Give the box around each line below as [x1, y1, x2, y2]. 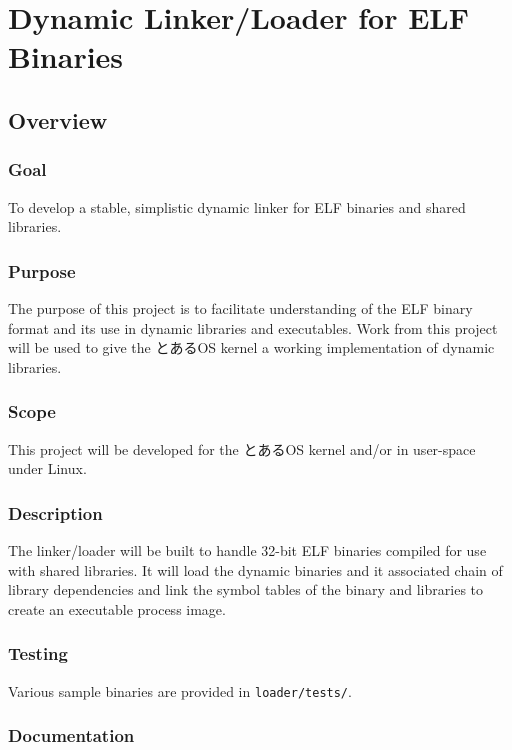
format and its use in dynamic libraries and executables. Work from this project [8, 317, 498, 338]
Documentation [8, 723, 135, 748]
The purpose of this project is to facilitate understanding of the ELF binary [8, 297, 473, 318]
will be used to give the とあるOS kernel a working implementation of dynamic [8, 337, 495, 358]
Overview [8, 104, 108, 135]
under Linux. [8, 458, 87, 479]
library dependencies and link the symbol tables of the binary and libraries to [8, 579, 484, 600]
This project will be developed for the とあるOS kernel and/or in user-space [8, 438, 476, 459]
